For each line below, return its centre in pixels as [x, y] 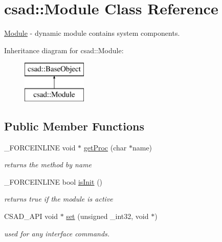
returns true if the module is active [59, 199]
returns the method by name [48, 164]
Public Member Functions [74, 126]
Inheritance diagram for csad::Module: [64, 50]
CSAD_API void [31, 216]
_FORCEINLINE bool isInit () [53, 181]
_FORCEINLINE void [40, 147]
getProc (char [105, 147]
